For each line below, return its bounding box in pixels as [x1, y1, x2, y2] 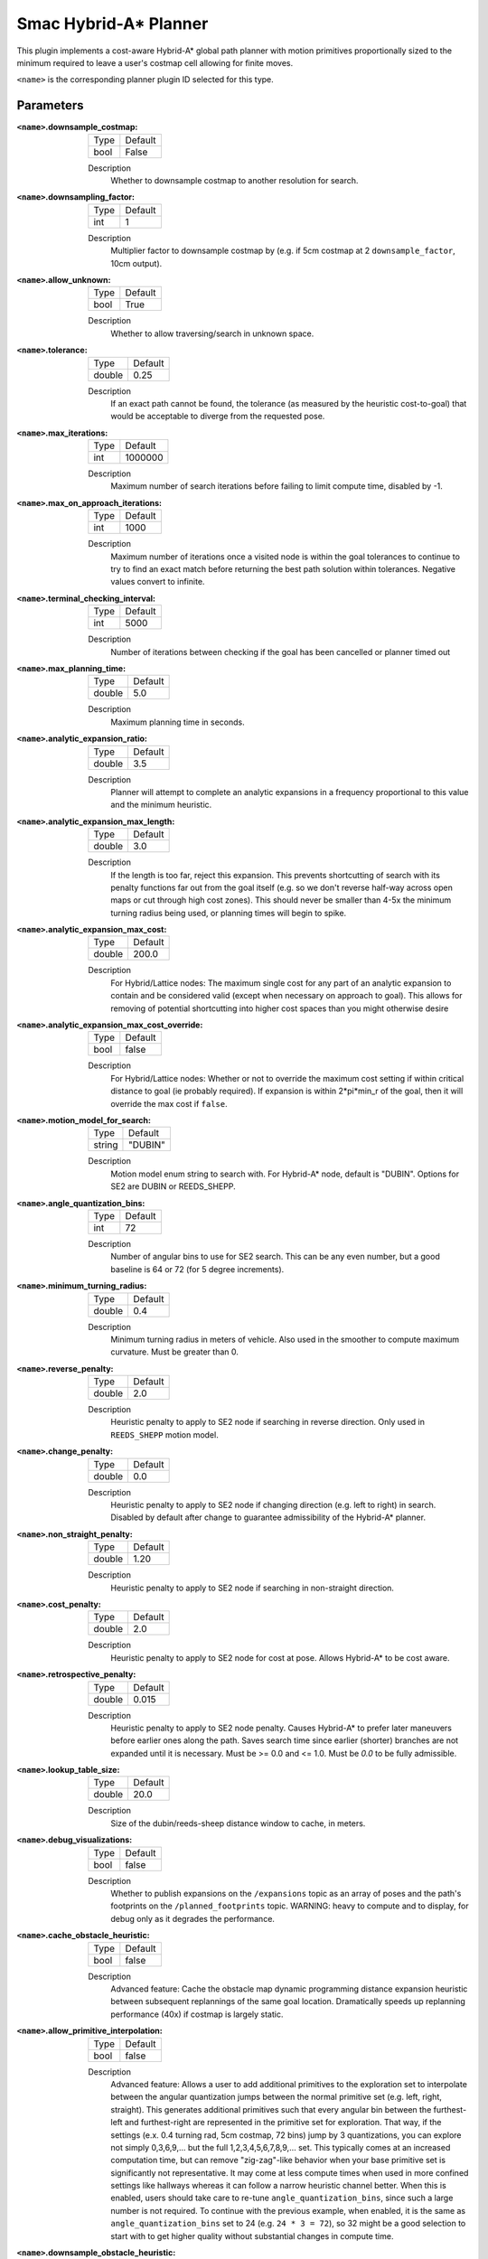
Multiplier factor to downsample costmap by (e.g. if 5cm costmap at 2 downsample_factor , [110, 245, 455, 257]
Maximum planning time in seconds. [110, 717, 245, 727]
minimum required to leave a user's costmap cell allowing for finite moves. [16, 57, 294, 68]
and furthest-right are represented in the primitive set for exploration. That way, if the [124, 2117, 442, 2128]
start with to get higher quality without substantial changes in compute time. [110, 2230, 394, 2241]
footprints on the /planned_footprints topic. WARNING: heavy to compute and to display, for [110, 1900, 469, 1911]
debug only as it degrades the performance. [110, 1913, 276, 1924]
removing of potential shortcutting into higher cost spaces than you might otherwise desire [110, 1003, 449, 1014]
